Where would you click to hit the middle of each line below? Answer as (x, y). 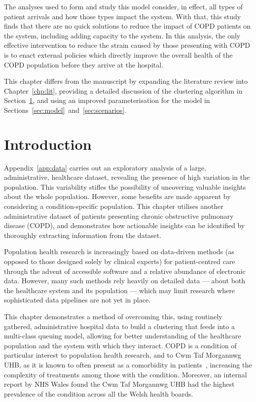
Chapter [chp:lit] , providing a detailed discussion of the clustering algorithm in (123, 90)
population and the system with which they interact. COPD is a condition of (120, 345)
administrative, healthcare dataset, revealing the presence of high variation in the (127, 177)
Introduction (48, 144)
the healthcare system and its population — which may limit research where (119, 290)
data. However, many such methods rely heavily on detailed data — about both (125, 281)
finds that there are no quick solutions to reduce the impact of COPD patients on (128, 26)
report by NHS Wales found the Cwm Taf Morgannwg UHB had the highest (119, 384)
